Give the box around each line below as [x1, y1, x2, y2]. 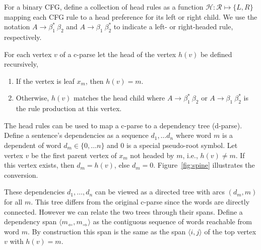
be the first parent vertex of [31, 149, 117, 160]
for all [4, 196, 23, 207]
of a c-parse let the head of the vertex [59, 48, 176, 59]
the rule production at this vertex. [16, 103, 122, 114]
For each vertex [4, 48, 52, 59]
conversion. [4, 169, 38, 180]
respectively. [4, 31, 42, 42]
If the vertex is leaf [16, 75, 75, 86]
